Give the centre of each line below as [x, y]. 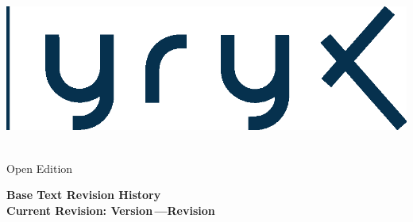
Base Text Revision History [84, 195]
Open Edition [40, 168]
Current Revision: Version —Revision [111, 210]
